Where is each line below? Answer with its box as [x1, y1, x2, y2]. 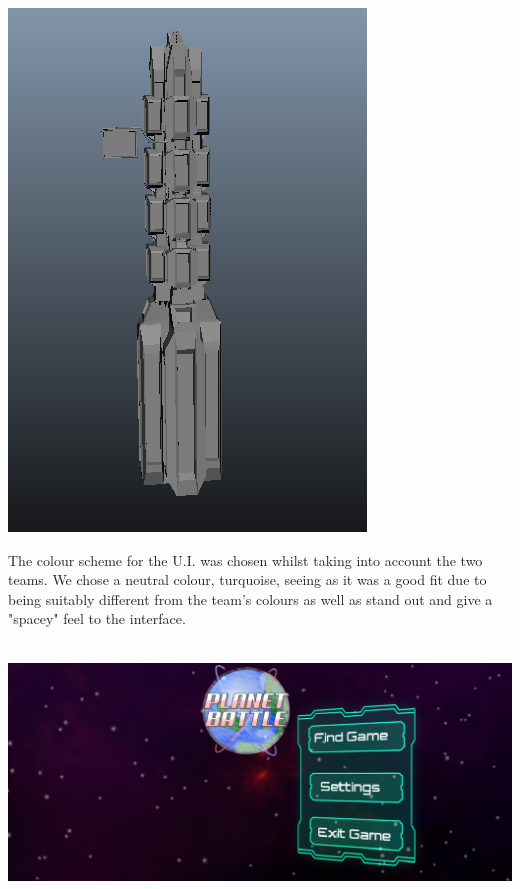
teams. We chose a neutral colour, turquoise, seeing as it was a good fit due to [8, 569, 487, 590]
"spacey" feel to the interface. [8, 608, 186, 629]
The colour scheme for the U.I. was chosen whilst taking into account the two [8, 549, 483, 570]
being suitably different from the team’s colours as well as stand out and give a [8, 588, 493, 609]
